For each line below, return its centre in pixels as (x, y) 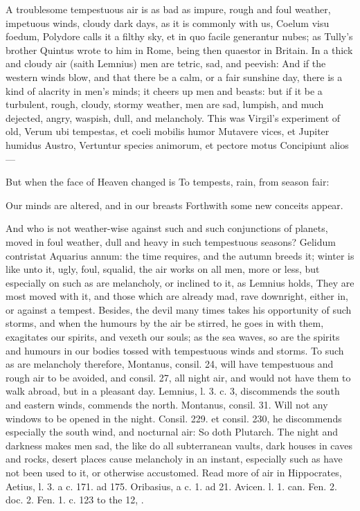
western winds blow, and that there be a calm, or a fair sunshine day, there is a (174, 77)
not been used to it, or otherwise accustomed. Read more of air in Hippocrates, (174, 472)
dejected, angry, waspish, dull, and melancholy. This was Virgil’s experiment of (173, 117)
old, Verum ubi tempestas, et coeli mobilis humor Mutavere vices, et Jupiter (168, 131)
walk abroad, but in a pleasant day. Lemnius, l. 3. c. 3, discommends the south (173, 391)
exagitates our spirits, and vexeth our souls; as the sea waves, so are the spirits (173, 337)
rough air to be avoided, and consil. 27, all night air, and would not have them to (178, 377)
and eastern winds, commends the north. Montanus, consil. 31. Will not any (167, 405)
